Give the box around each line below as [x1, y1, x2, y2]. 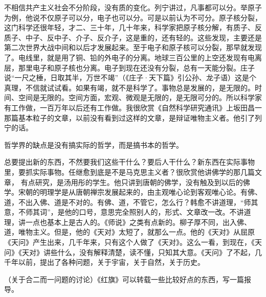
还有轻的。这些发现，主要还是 [161, 32, 262, 42]
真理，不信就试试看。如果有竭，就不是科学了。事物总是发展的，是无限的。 [4, 82, 255, 93]
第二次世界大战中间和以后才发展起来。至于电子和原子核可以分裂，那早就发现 [4, 42, 262, 53]
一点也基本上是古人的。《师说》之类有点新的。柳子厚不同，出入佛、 [25, 216, 251, 227]
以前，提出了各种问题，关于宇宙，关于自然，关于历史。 [18, 257, 205, 267]
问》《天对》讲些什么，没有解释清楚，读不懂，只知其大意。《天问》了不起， [4, 246, 255, 257]
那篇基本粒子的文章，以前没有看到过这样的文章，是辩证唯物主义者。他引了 [4, 112, 255, 123]
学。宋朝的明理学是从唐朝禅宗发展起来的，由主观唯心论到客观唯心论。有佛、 [4, 187, 262, 197]
